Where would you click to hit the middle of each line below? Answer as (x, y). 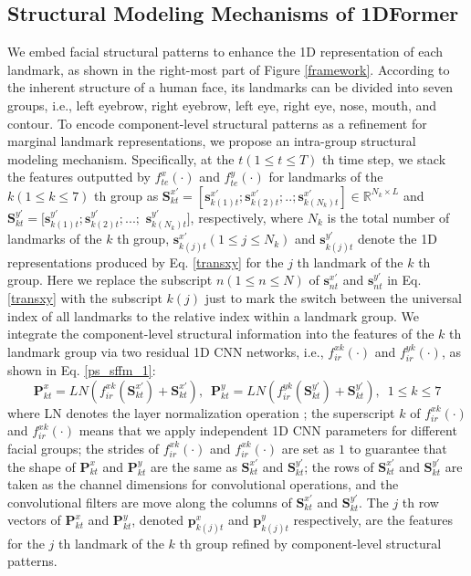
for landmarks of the (326, 177)
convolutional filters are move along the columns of (150, 502)
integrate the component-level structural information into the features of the (221, 334)
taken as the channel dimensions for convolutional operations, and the (203, 484)
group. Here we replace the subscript (110, 280)
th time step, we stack (384, 158)
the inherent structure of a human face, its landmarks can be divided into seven (230, 87)
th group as (126, 195)
